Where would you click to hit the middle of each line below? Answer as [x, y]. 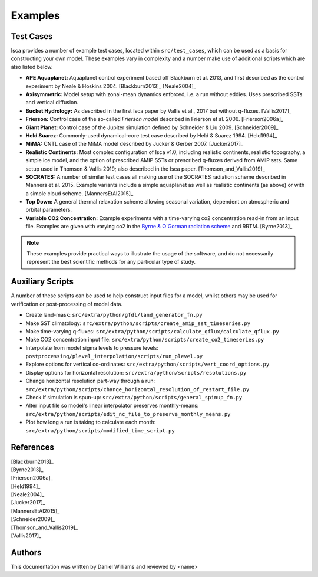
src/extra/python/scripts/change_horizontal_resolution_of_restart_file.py [138, 389]
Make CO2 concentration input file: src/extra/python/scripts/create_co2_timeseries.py [145, 340]
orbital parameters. [49, 210]
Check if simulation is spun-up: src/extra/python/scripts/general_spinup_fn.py [134, 398]
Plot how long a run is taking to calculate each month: [91, 422]
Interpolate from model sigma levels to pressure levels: [92, 347]
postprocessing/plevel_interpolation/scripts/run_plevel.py [114, 356]
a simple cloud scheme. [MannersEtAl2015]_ [79, 193]
